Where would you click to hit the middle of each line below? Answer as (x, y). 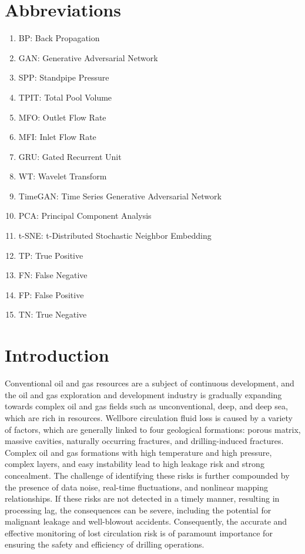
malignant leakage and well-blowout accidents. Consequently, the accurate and (146, 521)
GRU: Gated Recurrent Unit (70, 156)
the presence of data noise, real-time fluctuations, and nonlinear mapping (136, 487)
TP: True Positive (51, 255)
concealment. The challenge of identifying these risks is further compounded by (147, 475)
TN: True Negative (53, 314)
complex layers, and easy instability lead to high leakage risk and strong (135, 464)
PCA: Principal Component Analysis (85, 216)
